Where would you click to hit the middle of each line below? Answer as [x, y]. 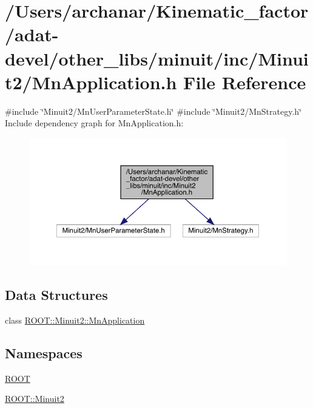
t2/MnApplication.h [91, 82]
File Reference [245, 82]
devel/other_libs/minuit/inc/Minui [157, 58]
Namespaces [44, 352]
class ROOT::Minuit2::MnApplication [75, 320]
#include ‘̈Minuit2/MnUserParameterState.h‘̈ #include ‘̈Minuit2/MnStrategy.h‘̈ [153, 111]
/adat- [32, 34]
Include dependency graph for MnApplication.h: [94, 123]
